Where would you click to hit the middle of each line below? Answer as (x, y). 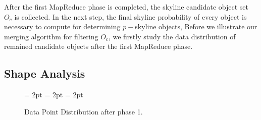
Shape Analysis (45, 73)
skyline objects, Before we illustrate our (196, 26)
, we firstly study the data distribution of (172, 36)
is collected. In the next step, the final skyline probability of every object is (130, 16)
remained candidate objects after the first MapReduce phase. (98, 46)
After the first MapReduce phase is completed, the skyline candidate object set (126, 7)
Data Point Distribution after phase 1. (84, 111)
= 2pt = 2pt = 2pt (54, 95)
